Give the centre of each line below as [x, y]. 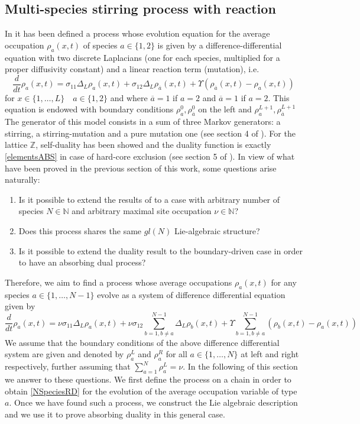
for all [176, 354]
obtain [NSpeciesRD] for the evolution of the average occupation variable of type [151, 391]
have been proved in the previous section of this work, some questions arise [141, 168]
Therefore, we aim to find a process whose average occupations [119, 282]
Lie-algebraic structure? [217, 230]
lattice [16, 145]
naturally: [22, 179]
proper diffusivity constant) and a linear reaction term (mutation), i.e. [132, 69]
